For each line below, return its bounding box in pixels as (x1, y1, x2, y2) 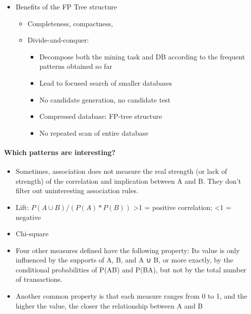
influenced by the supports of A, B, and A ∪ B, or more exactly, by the (15, 255, 234, 265)
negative (15, 211, 41, 222)
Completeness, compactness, (27, 18, 113, 28)
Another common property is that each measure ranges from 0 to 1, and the (15, 291, 248, 301)
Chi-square (15, 228, 49, 239)
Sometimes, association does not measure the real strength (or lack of (15, 166, 227, 176)
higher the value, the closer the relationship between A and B (15, 300, 203, 311)
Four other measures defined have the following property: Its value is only (15, 245, 240, 255)
